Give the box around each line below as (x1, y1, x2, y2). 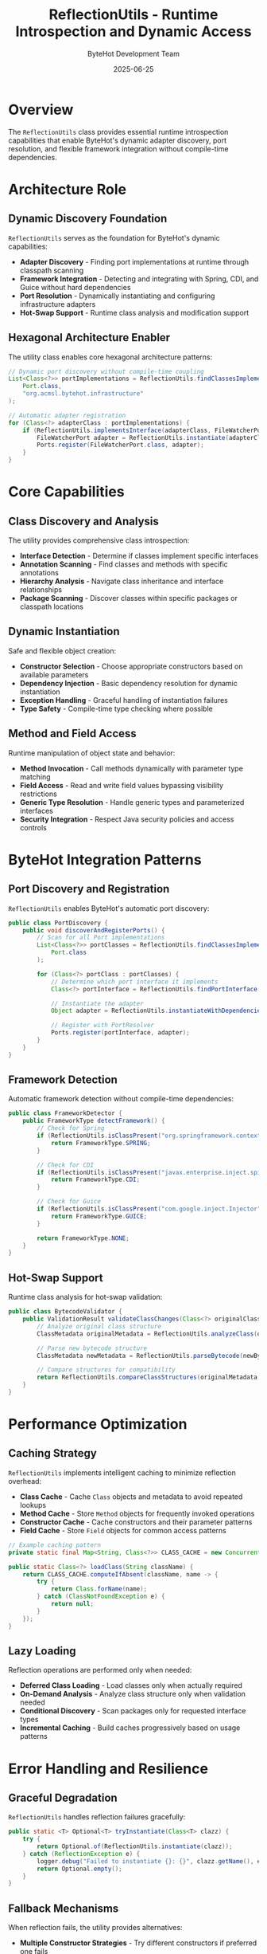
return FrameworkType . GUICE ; (50, 1212, 148, 1220)
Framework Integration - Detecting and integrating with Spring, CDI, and (19, 273, 259, 284)
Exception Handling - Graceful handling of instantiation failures (19, 695, 228, 704)
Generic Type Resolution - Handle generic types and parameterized (19, 797, 245, 806)
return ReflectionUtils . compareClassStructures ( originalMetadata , (37, 1373, 261, 1382)
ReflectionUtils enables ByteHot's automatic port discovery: (8, 903, 210, 913)
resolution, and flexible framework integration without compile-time (8, 143, 229, 153)
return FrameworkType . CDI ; (50, 1175, 141, 1184)
